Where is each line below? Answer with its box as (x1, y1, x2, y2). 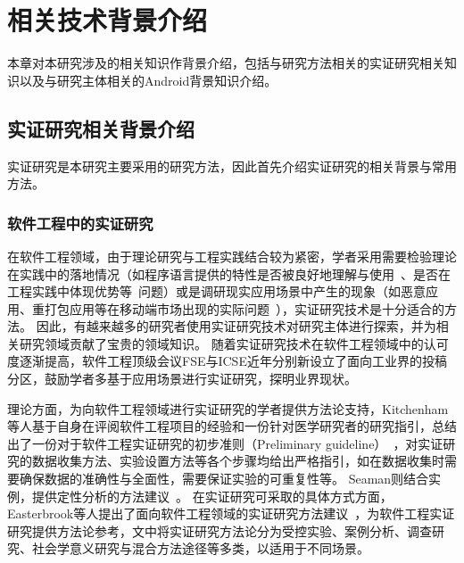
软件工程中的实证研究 (7, 211, 153, 234)
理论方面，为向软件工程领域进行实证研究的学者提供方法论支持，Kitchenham (7, 399, 449, 418)
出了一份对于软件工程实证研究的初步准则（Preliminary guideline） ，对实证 (7, 434, 443, 452)
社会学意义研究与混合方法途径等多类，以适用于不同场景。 (31, 539, 369, 558)
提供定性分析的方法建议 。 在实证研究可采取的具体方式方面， (31, 486, 393, 505)
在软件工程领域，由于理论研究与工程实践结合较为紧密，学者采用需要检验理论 (7, 246, 457, 265)
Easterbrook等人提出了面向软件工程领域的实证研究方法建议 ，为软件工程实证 (7, 504, 455, 523)
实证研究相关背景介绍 (7, 114, 195, 142)
